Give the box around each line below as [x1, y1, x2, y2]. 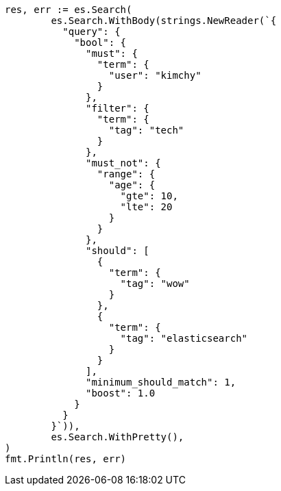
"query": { [62, 26, 121, 37]
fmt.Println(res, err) [5, 453, 127, 464]
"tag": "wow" [120, 278, 190, 289]
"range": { [97, 168, 156, 179]
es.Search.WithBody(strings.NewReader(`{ [51, 15, 277, 26]
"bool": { [74, 37, 127, 48]
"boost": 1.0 [86, 388, 156, 399]
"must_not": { [86, 158, 161, 168]
